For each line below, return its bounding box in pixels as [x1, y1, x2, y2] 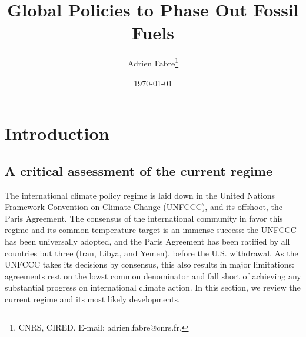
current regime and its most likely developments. [5, 292, 180, 305]
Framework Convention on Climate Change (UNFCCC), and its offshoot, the [5, 201, 282, 213]
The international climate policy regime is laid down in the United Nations [5, 189, 275, 201]
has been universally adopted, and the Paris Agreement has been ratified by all [5, 235, 290, 247]
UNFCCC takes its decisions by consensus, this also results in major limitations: [5, 258, 294, 271]
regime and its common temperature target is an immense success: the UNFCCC [5, 223, 297, 236]
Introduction [5, 121, 109, 145]
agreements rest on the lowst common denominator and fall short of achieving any [5, 269, 301, 282]
